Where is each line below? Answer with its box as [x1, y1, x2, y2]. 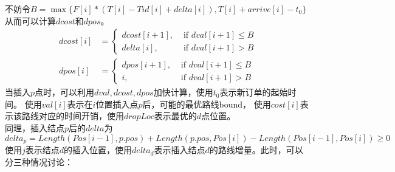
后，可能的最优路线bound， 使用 [142, 97, 271, 110]
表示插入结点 [154, 143, 205, 156]
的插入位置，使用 [64, 143, 132, 156]
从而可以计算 [5, 14, 56, 27]
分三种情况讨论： [5, 155, 73, 168]
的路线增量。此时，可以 [209, 143, 303, 156]
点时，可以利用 [35, 86, 95, 98]
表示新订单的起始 [219, 86, 288, 98]
